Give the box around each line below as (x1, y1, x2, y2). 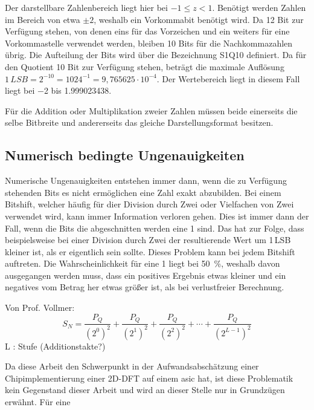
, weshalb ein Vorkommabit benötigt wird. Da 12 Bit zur (94, 13, 304, 25)
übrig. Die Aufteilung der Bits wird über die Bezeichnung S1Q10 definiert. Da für (5, 48, 307, 61)
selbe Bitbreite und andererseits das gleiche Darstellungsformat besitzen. (5, 116, 274, 129)
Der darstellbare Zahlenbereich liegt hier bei (5, 1, 168, 13)
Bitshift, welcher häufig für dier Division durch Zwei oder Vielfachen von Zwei (5, 198, 294, 210)
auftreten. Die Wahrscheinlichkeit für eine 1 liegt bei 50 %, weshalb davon (5, 257, 280, 270)
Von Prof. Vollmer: (5, 301, 75, 314)
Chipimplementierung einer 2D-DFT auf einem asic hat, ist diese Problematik (5, 371, 293, 384)
